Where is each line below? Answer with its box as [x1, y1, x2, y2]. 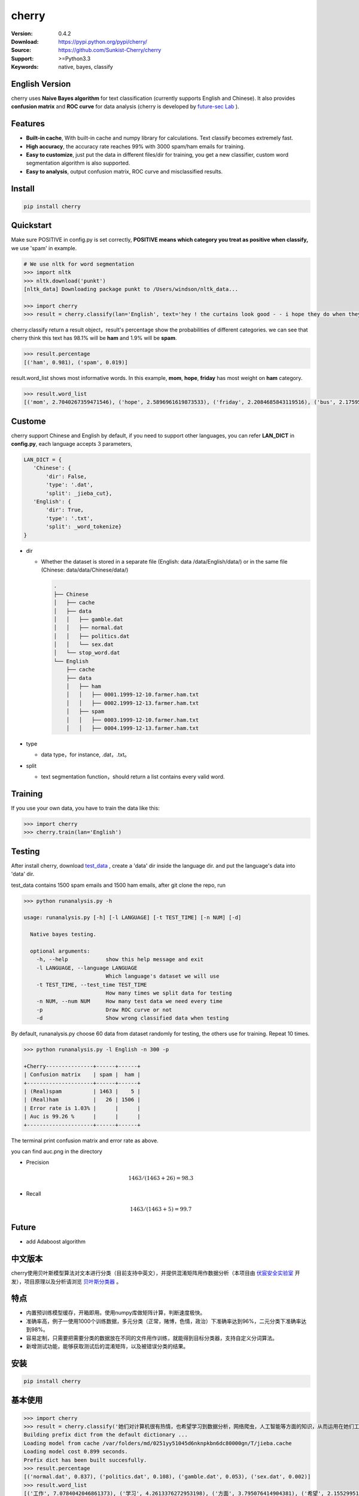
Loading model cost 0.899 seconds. [23, 1448, 128, 1455]
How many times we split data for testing [105, 989, 232, 996]
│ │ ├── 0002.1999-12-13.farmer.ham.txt [66, 700, 199, 706]
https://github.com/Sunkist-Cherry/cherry [58, 47, 162, 54]
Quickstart [11, 220, 52, 230]
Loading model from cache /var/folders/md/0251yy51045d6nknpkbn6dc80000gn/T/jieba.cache [23, 1440, 293, 1446]
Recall [26, 1190, 41, 1197]
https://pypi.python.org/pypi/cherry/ [58, 38, 148, 45]
